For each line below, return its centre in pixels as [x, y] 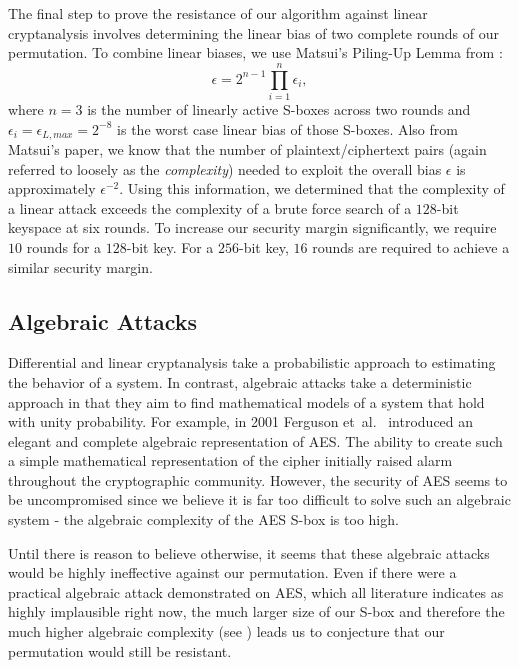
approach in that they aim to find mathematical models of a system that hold [246, 401]
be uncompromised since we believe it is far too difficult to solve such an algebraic [259, 499]
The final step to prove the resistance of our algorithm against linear [218, 13]
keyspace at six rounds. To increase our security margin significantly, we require [252, 227]
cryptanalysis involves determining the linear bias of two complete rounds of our [253, 32]
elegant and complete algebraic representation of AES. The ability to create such [255, 440]
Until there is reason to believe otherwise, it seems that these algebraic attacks [249, 552]
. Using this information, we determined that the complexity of [312, 188]
